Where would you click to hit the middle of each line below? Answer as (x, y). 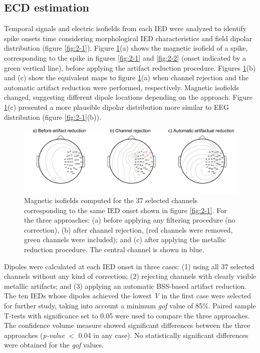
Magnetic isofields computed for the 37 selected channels (111, 200)
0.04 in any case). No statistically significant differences (163, 335)
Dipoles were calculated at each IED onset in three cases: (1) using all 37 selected (129, 266)
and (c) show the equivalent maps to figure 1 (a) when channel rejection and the (126, 77)
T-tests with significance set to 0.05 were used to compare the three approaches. (127, 315)
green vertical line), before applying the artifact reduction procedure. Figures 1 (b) (130, 67)
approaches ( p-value (34, 335)
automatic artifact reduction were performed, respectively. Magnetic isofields (121, 87)
